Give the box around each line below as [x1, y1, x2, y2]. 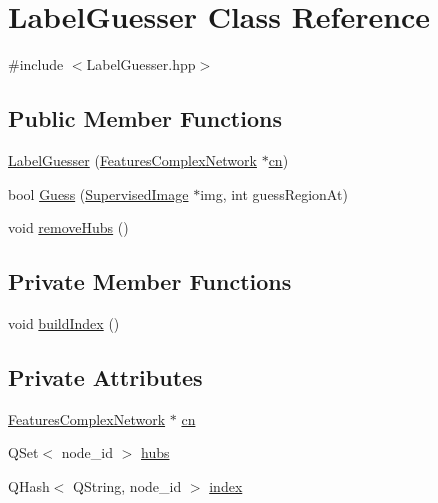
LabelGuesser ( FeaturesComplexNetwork [8, 149, 257, 170]
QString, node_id [73, 475, 182, 496]
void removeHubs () [8, 217, 129, 238]
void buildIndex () [8, 312, 120, 333]
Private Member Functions [8, 266, 292, 297]
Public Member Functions [8, 103, 282, 134]
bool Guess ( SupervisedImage [8, 183, 189, 204]
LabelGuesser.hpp [86, 54, 196, 75]
